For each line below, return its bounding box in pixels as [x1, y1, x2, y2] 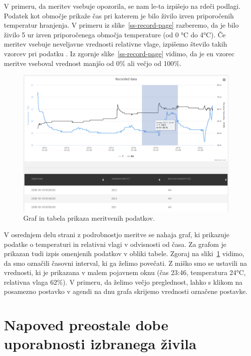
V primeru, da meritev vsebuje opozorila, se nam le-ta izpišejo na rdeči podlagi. [4, 1, 241, 11]
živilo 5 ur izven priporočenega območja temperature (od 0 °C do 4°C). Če [4, 29, 226, 39]
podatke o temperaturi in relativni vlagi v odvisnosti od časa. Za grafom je [4, 239, 226, 249]
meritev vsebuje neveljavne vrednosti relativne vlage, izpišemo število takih [4, 39, 227, 49]
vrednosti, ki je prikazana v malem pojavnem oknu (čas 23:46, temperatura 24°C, [4, 267, 246, 277]
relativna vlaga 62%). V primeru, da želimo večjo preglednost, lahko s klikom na [4, 276, 243, 287]
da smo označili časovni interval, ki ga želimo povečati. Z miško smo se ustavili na [4, 258, 247, 268]
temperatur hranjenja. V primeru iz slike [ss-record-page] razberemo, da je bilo [4, 20, 239, 30]
